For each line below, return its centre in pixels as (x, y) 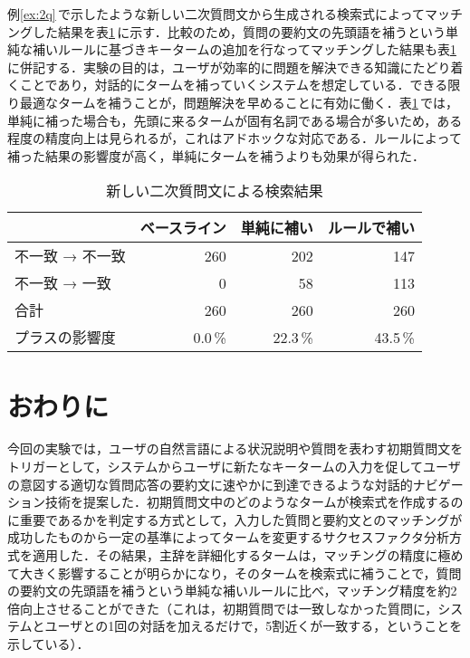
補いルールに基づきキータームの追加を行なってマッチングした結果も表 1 (244, 49)
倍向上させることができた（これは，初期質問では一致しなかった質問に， (223, 608)
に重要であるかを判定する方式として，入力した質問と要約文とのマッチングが (235, 519)
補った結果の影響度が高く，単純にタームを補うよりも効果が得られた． (216, 155)
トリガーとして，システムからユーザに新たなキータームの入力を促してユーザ (234, 467)
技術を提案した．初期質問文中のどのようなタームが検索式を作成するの (254, 502)
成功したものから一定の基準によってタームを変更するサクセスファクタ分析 (228, 537)
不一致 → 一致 (63, 283)
